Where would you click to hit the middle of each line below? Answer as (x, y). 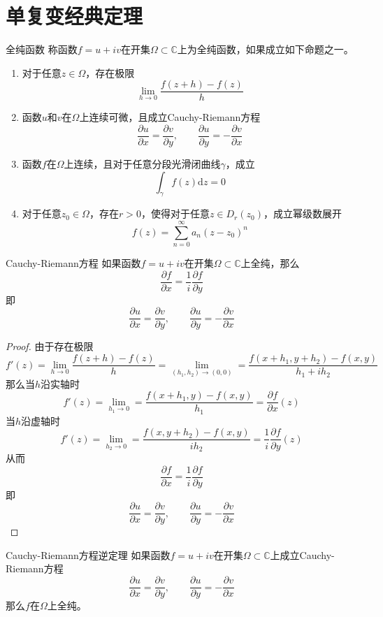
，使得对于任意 (175, 213)
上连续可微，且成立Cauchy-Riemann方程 (170, 117)
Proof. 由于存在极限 (50, 346)
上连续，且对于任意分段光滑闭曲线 (142, 164)
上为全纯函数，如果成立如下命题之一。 (265, 49)
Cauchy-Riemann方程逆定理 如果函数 (88, 554)
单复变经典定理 (74, 16)
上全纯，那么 (270, 263)
